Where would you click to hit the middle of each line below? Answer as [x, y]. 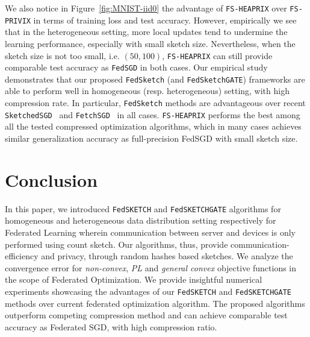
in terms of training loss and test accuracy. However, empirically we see [165, 20]
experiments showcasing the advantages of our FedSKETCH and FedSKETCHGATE [148, 291]
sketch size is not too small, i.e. [62, 55]
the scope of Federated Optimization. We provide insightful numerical [134, 279]
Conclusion [51, 179]
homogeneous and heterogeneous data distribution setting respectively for [141, 220]
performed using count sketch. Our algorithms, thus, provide [116, 244]
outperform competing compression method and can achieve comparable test [146, 315]
